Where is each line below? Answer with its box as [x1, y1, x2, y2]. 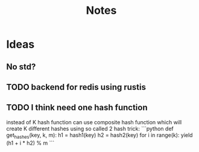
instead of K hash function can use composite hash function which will [6, 118, 182, 125]
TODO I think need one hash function [6, 103, 148, 113]
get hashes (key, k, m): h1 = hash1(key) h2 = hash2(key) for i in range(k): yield [6, 131, 193, 140]
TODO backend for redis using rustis [6, 82, 147, 92]
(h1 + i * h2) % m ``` [6, 139, 55, 147]
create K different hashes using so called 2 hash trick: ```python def [6, 125, 174, 132]
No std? [6, 62, 36, 72]
